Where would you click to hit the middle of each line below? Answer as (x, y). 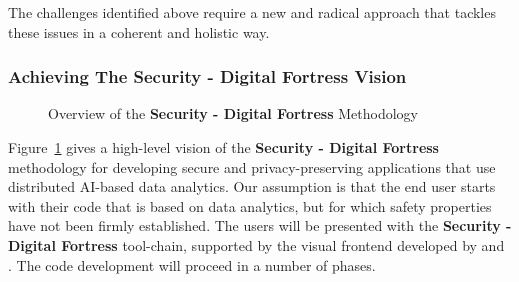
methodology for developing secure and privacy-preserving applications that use (252, 166)
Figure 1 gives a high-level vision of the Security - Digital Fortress (223, 147)
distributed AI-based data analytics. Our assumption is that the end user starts (252, 186)
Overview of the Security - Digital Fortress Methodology (233, 113)
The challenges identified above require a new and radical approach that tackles (252, 12)
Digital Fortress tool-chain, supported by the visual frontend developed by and (256, 244)
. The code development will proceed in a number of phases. (192, 264)
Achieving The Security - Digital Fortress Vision (207, 76)
